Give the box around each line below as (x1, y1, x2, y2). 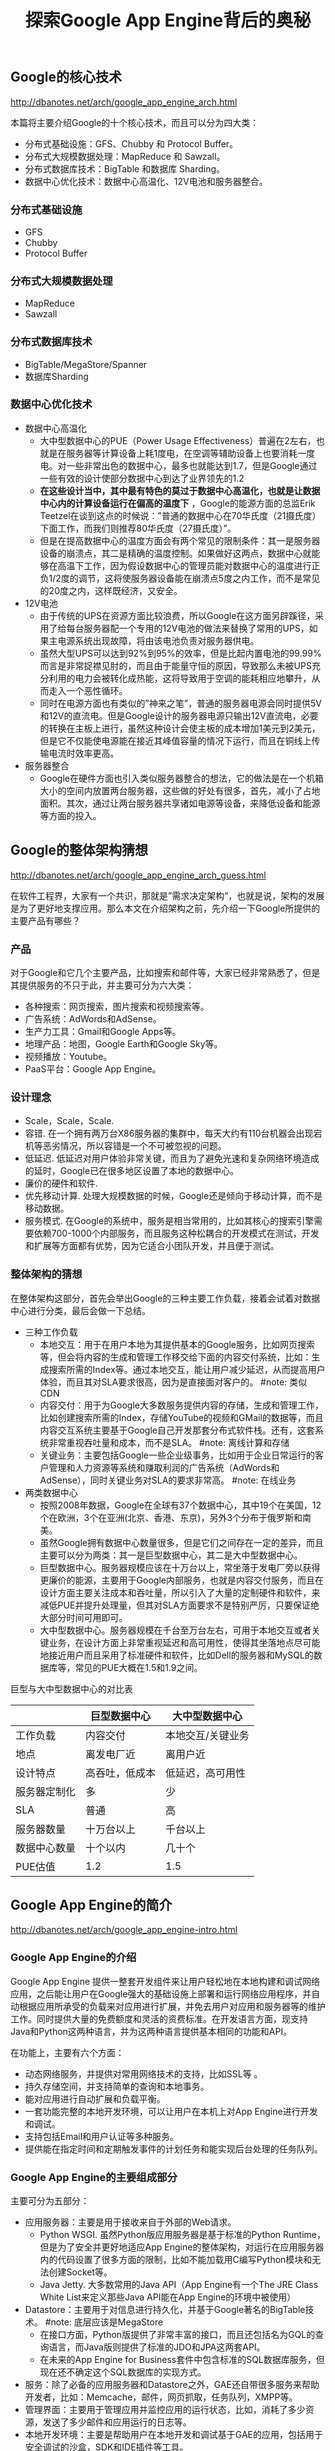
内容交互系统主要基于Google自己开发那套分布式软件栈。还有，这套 (39, 1424, 315, 1436)
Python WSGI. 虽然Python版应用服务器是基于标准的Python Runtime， (39, 2228, 326, 2240)
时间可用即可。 (66, 1611, 128, 1623)
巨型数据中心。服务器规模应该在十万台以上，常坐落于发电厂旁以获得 (39, 1561, 321, 1573)
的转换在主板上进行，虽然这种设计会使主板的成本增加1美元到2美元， (39, 722, 321, 734)
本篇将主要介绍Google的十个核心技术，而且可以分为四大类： (10, 116, 260, 128)
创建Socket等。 (48, 2266, 113, 2278)
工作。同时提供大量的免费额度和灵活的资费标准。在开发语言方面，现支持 (10, 2012, 308, 2025)
